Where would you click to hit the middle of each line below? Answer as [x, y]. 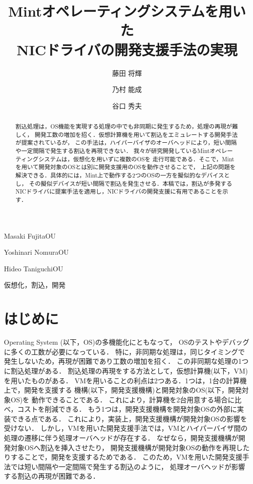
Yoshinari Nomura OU [36, 252]
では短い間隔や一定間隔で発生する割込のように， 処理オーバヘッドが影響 [128, 466]
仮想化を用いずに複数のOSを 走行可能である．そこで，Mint [154, 159]
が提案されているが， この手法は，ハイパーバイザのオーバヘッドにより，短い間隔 [126, 143]
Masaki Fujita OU [30, 235]
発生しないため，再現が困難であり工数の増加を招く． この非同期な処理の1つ [126, 361]
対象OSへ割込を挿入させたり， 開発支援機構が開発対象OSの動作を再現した [130, 447]
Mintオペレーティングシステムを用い [127, 11]
